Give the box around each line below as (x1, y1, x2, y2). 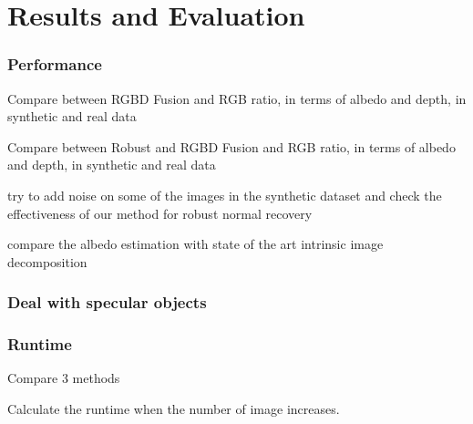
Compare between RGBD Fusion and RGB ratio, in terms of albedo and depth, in (7, 88, 467, 108)
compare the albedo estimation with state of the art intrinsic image (7, 234, 384, 253)
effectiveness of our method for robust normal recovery (7, 203, 313, 222)
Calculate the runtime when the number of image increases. (7, 399, 340, 418)
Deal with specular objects (7, 291, 207, 314)
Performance (7, 53, 102, 76)
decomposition (7, 252, 87, 271)
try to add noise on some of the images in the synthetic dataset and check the (7, 185, 442, 204)
